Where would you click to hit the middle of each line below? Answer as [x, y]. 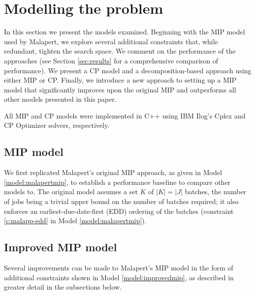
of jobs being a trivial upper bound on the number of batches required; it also [121, 201]
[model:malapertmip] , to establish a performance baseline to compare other [117, 182]
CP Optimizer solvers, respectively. [57, 125]
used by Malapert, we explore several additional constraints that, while [111, 41]
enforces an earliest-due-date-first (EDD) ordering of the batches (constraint [119, 211]
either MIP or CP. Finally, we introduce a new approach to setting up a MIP [120, 80]
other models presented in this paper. [60, 99]
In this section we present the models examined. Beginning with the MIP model [125, 32]
